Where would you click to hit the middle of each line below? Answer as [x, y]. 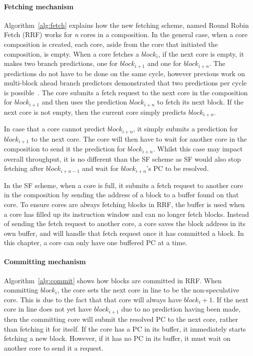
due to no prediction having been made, [181, 309]
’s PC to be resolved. [178, 168]
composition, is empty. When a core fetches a [72, 53]
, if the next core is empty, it [201, 53]
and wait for [100, 168]
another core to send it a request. [54, 347]
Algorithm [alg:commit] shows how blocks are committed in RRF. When [113, 280]
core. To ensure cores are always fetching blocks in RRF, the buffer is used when [125, 204]
